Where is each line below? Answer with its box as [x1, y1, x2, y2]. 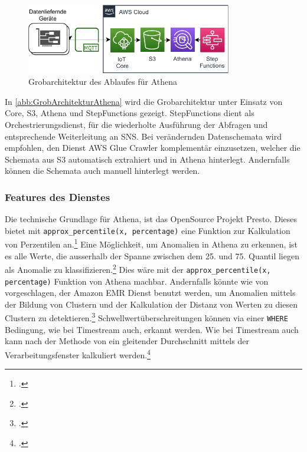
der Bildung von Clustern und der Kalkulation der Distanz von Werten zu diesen [5, 298, 298, 310]
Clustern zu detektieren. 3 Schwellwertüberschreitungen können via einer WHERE [5, 310, 288, 324]
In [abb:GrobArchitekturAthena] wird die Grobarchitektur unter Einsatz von [5, 95, 283, 107]
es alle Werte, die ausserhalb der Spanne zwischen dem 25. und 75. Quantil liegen [5, 249, 299, 262]
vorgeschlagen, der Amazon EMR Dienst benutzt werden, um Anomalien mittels [5, 286, 296, 299]
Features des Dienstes [5, 189, 110, 204]
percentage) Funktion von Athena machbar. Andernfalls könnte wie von [5, 275, 269, 287]
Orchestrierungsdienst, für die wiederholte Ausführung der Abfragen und [5, 118, 268, 131]
